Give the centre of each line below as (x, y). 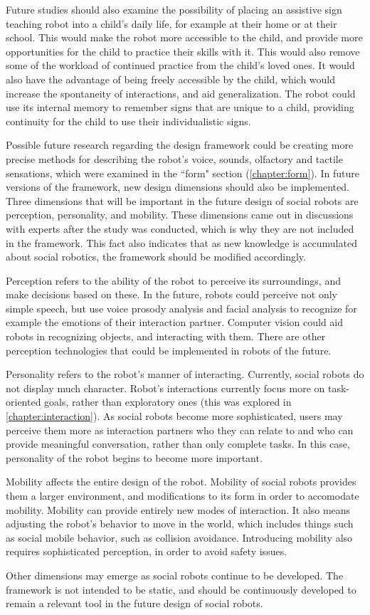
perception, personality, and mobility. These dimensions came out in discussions (180, 215)
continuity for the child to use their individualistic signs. (128, 121)
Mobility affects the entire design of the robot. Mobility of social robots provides (181, 482)
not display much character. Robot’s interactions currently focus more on (165, 388)
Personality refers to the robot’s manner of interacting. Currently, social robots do (185, 374)
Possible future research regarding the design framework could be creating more (180, 145)
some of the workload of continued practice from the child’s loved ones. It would (180, 65)
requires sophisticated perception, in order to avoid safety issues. (147, 551)
